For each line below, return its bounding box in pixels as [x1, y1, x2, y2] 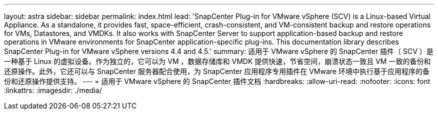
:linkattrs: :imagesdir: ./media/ [4, 86, 102, 94]
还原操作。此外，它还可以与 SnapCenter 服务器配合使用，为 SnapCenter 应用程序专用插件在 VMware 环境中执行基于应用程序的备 [4, 67, 429, 75]
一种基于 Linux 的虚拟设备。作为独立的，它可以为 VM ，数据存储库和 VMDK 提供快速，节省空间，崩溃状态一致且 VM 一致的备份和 [4, 57, 431, 65]
